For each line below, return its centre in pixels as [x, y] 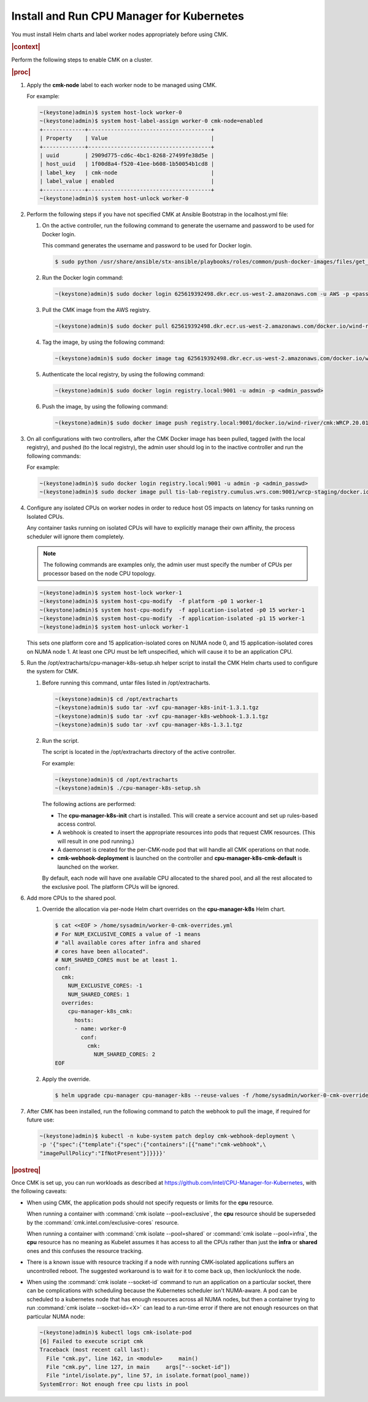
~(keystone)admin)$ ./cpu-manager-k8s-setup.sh [128, 788]
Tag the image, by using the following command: [103, 342]
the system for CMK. [53, 672]
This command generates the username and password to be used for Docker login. [147, 246]
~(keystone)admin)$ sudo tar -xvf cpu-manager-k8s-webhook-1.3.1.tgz [162, 716]
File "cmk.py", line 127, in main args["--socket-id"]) [138, 1367]
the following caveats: [39, 1191]
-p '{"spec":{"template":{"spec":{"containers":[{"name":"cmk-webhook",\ [153, 1144]
